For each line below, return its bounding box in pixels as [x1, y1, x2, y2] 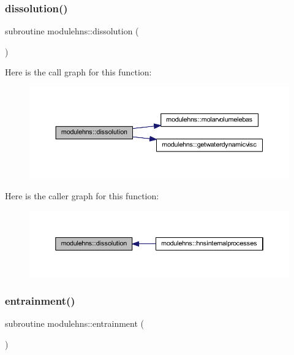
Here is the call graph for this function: [5, 66, 152, 78]
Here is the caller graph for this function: [5, 189, 159, 202]
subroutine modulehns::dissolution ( [5, 25, 139, 37]
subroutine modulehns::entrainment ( [5, 317, 144, 330]
